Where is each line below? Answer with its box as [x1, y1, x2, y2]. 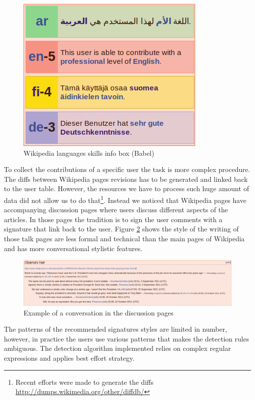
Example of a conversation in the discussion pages [24, 307, 174, 317]
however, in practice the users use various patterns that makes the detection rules [4, 333, 249, 343]
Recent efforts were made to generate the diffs [15, 376, 153, 387]
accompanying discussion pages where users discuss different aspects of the [4, 204, 228, 215]
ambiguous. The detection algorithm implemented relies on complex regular [4, 343, 231, 353]
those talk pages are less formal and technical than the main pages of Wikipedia [4, 233, 245, 243]
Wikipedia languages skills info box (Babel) [24, 147, 154, 158]
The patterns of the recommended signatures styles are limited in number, [4, 324, 227, 334]
